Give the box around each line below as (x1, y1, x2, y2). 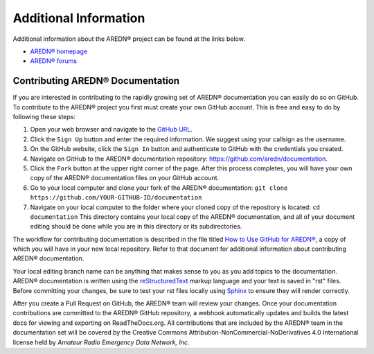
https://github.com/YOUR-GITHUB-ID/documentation (30, 194, 202, 202)
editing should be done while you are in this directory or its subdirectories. (30, 222, 242, 231)
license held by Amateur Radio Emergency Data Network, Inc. (12, 338, 190, 346)
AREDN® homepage (30, 47, 88, 55)
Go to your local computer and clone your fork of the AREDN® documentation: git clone (30, 184, 288, 192)
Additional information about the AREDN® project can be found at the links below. (12, 35, 245, 43)
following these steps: (12, 113, 76, 121)
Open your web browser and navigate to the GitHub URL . (30, 125, 193, 134)
